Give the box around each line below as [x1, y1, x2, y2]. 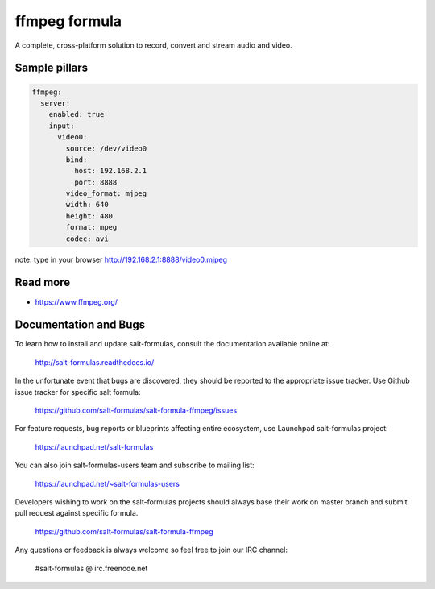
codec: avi [65, 234, 109, 243]
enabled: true [48, 110, 105, 119]
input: [48, 121, 75, 131]
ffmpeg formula [14, 12, 122, 30]
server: [40, 98, 71, 108]
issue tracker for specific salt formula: [14, 387, 141, 396]
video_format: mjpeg [65, 189, 147, 198]
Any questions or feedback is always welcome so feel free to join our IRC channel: [14, 545, 288, 555]
